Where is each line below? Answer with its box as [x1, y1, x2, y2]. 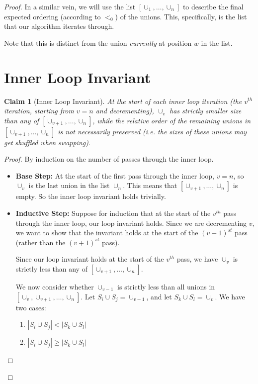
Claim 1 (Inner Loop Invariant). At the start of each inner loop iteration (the [4, 96, 242, 106]
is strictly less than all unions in [117, 282, 215, 292]
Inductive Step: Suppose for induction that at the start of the [15, 208, 211, 218]
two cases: [15, 302, 46, 312]
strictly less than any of [15, 264, 87, 274]
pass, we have [176, 254, 218, 264]
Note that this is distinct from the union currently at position [4, 37, 192, 48]
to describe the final [182, 1, 244, 11]
